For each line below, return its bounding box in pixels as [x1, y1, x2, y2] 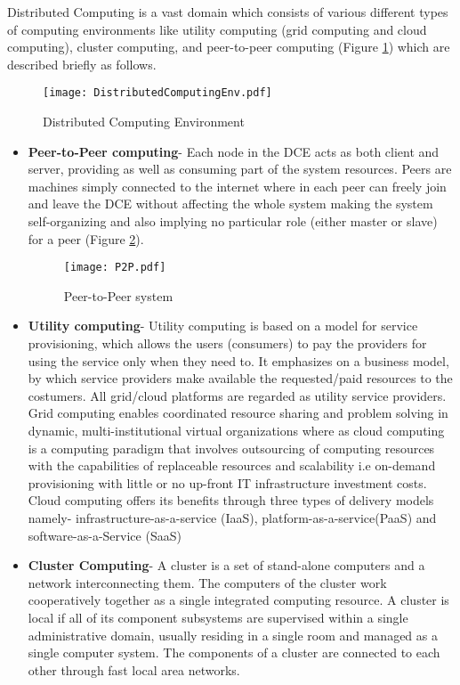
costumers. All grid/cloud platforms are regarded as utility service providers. [28, 386, 447, 404]
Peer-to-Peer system [63, 286, 174, 305]
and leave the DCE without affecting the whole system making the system [28, 194, 433, 213]
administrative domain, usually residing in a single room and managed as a [28, 625, 438, 644]
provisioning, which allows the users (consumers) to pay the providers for [28, 334, 427, 353]
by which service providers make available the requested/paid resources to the [28, 369, 453, 387]
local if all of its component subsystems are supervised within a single [28, 608, 408, 626]
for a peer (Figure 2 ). [28, 229, 144, 248]
